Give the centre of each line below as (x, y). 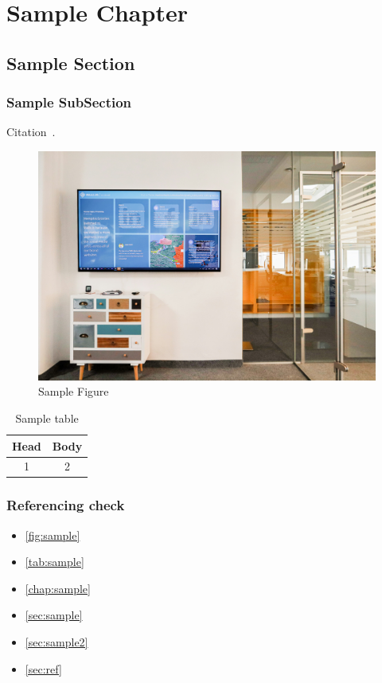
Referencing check (66, 505)
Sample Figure (74, 391)
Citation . (31, 132)
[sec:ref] (43, 668)
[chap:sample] (58, 588)
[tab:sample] (55, 562)
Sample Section (71, 62)
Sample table (47, 418)
